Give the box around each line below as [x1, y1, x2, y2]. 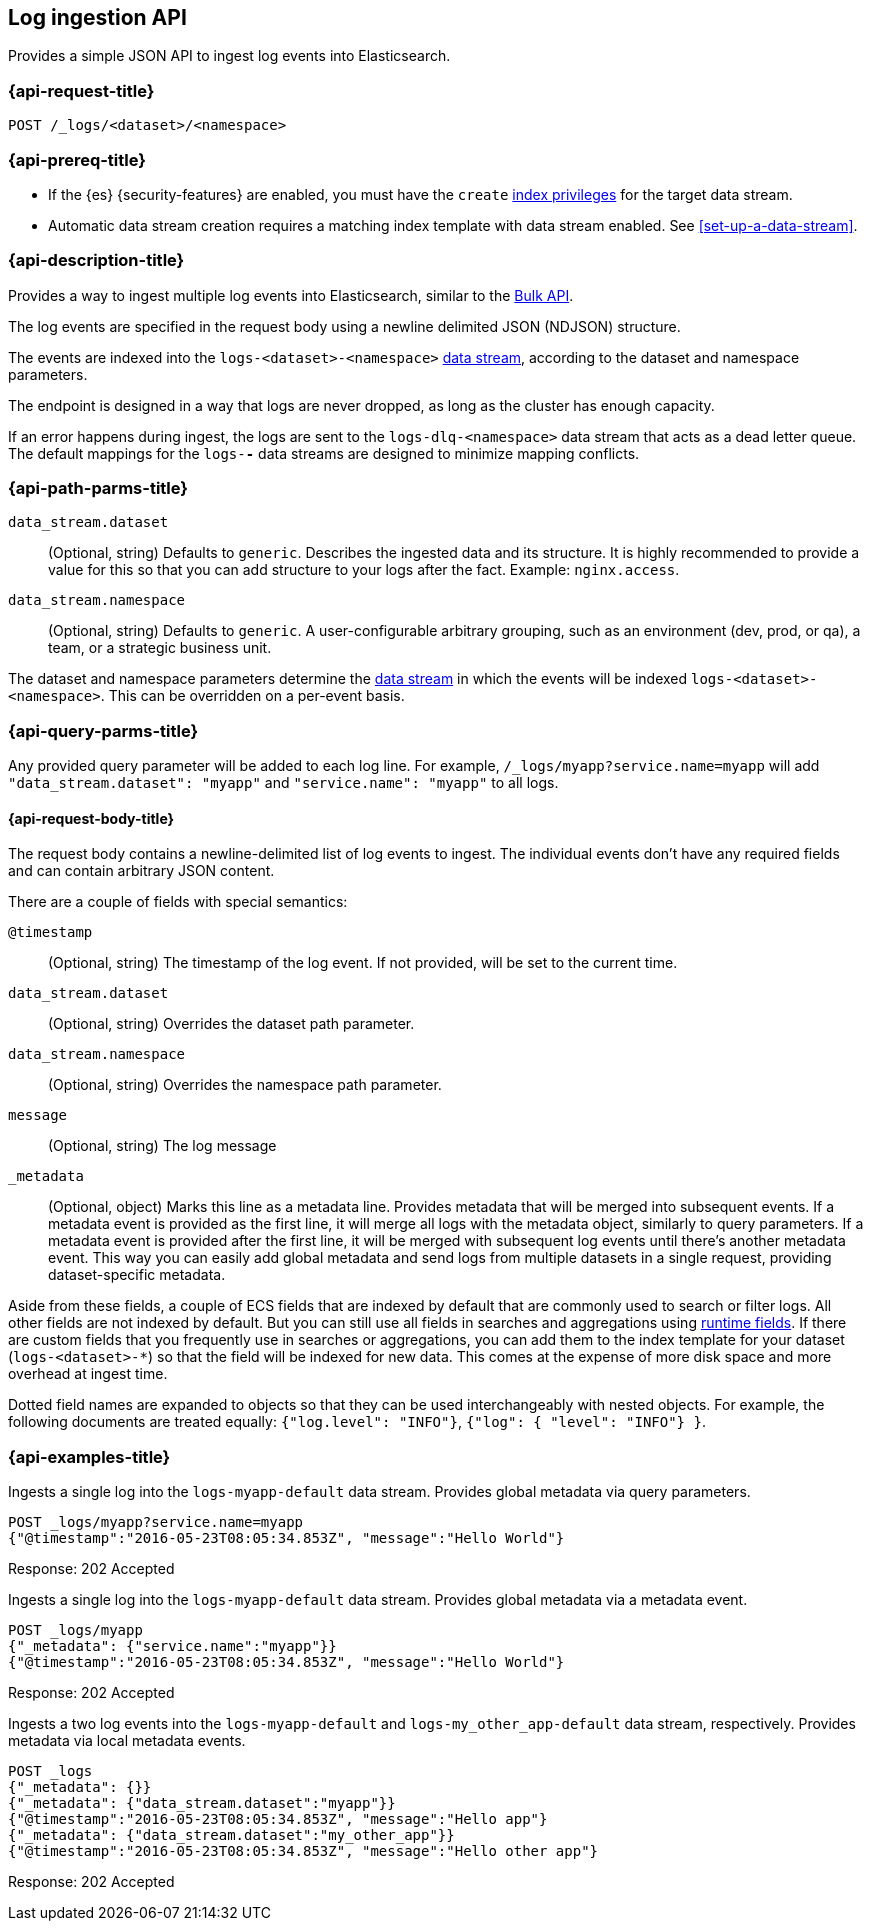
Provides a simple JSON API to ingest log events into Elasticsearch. [8, 47, 451, 65]
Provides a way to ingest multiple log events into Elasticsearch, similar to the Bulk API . [8, 286, 574, 304]
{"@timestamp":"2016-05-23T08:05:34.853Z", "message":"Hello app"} [8, 1811, 548, 1828]
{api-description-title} [8, 250, 185, 271]
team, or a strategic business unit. [48, 639, 272, 657]
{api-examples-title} [8, 1446, 171, 1467]
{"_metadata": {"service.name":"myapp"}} [8, 1638, 337, 1655]
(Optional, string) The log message [48, 1137, 277, 1155]
